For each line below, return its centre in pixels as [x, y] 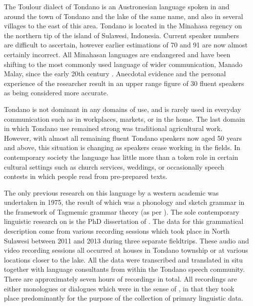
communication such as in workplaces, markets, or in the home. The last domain [125, 119]
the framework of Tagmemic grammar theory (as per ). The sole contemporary [122, 211]
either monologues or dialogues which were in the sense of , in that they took [119, 288]
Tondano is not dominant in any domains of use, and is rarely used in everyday [123, 109]
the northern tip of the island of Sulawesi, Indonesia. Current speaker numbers [122, 35]
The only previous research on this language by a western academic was [111, 192]
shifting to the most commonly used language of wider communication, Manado [123, 64]
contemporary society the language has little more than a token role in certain [121, 157]
